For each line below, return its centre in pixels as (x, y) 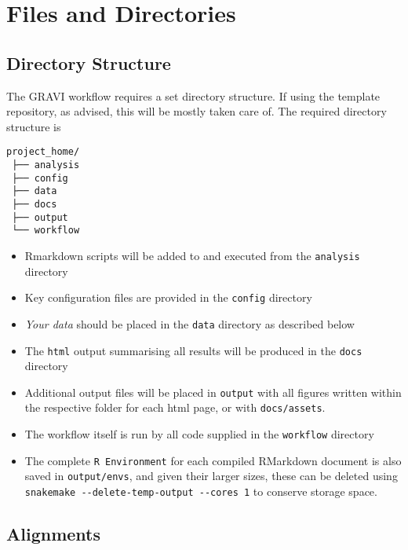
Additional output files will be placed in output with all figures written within (213, 392)
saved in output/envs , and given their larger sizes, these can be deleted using (211, 476)
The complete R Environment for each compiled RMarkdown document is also (213, 460)
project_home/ (43, 152)
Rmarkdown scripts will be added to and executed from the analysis (192, 255)
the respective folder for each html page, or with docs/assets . (175, 407)
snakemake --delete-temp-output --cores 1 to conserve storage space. (201, 491)
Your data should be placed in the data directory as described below (189, 323)
